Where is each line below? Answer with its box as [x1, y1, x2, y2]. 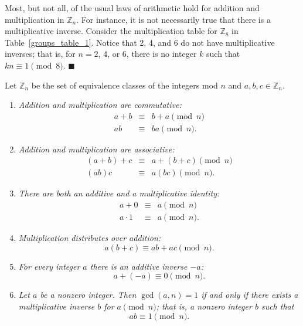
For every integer [18, 260, 80, 272]
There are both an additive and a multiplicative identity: [18, 187, 220, 199]
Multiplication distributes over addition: [18, 232, 161, 244]
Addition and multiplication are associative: [18, 142, 175, 155]
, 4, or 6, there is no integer [98, 47, 197, 60]
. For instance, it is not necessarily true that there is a [76, 13, 271, 25]
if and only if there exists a [201, 288, 298, 301]
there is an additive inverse [90, 260, 188, 272]
